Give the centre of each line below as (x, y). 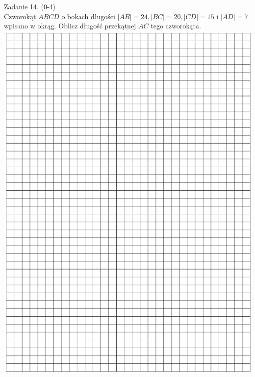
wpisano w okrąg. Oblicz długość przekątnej (70, 26)
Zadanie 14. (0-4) (30, 6)
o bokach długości (88, 16)
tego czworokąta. (176, 26)
